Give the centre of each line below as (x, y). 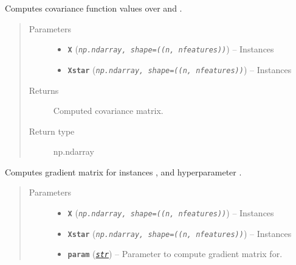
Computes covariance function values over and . (94, 8)
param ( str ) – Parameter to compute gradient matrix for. (175, 254)
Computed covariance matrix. (108, 111)
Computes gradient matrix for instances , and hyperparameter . (123, 171)
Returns (44, 90)
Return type (52, 131)
